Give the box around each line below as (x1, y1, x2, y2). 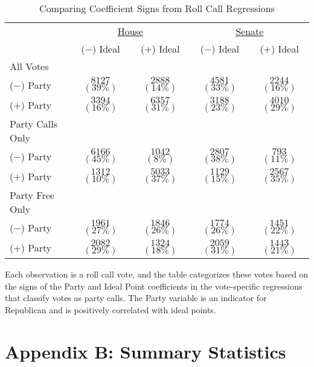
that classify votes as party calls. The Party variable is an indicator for (5, 291, 267, 304)
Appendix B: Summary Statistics (5, 339, 286, 363)
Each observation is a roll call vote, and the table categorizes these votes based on (5, 268, 309, 280)
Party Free (10, 188, 54, 202)
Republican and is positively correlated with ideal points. (5, 303, 216, 316)
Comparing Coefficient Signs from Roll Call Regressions (39, 1, 275, 15)
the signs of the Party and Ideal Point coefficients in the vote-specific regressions (5, 279, 303, 292)
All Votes (10, 59, 49, 73)
